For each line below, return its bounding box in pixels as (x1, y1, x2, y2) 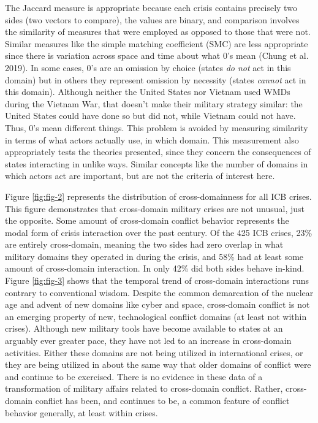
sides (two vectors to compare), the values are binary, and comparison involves (5, 13, 300, 26)
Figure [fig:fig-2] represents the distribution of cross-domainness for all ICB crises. (5, 189, 312, 202)
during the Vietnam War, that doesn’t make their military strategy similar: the (5, 97, 303, 110)
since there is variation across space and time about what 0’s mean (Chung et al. (5, 49, 309, 62)
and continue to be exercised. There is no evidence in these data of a (5, 370, 263, 383)
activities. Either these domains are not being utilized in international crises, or (5, 346, 303, 359)
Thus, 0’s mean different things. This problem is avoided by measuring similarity (5, 121, 308, 134)
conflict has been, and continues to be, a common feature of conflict (35, 394, 290, 406)
